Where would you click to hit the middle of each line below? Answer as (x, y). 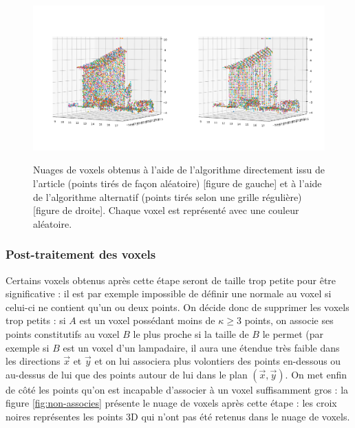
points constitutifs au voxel (63, 333)
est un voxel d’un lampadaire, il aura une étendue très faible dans (201, 347)
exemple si (28, 347)
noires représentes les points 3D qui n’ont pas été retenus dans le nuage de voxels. (178, 416)
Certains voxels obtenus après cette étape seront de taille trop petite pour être (171, 280)
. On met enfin (316, 374)
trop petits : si (36, 320)
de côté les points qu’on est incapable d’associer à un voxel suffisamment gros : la (177, 389)
